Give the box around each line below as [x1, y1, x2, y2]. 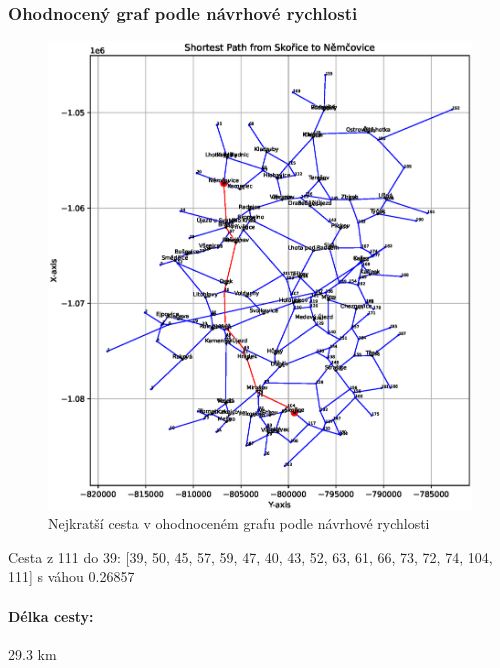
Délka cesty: [8, 605, 94, 626]
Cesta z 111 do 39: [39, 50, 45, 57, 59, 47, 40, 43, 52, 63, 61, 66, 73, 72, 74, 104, [8, 546, 493, 567]
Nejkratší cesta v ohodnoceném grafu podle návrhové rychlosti [48, 513, 430, 534]
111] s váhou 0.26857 [8, 566, 135, 587]
